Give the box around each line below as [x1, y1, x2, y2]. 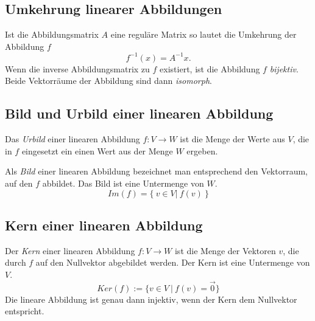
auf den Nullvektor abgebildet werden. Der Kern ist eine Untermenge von [35, 256, 310, 269]
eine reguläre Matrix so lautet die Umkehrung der [110, 28, 297, 41]
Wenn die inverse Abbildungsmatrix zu [5, 62, 150, 75]
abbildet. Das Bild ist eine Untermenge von [42, 177, 204, 190]
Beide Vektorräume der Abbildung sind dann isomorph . [5, 74, 212, 87]
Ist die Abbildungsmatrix [5, 28, 99, 41]
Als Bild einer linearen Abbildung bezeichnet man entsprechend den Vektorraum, [5, 165, 308, 178]
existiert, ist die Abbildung [160, 62, 260, 75]
